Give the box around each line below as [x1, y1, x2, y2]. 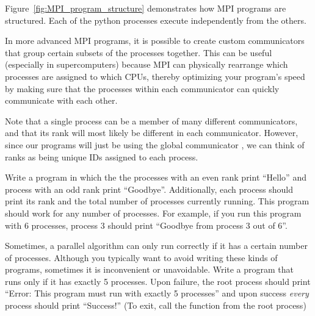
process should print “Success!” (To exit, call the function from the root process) [5, 299, 306, 312]
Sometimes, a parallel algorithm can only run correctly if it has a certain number [5, 239, 308, 252]
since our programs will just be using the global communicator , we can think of [5, 138, 305, 151]
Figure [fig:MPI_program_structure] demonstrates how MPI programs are [5, 2, 286, 14]
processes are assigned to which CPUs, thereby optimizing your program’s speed [5, 70, 305, 82]
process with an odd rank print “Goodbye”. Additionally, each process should [5, 182, 294, 195]
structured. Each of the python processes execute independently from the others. [5, 13, 306, 26]
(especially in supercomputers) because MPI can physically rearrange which [5, 58, 288, 71]
